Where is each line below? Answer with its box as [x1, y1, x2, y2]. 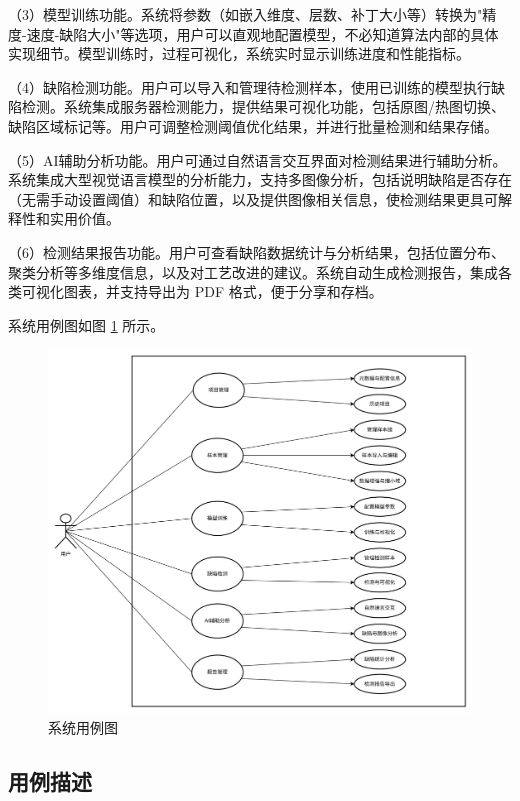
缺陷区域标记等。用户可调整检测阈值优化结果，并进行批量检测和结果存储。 [8, 115, 498, 136]
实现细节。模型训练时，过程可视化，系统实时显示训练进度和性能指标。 [8, 43, 470, 64]
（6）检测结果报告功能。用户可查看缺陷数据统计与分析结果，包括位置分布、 [8, 241, 505, 262]
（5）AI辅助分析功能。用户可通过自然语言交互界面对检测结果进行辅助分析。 [8, 149, 507, 170]
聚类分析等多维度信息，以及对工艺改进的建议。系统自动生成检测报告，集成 [8, 261, 498, 282]
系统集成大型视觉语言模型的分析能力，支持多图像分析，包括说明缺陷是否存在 [8, 169, 512, 190]
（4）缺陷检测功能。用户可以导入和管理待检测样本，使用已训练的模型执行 [8, 76, 491, 97]
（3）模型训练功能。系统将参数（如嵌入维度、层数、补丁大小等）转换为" [8, 4, 483, 24]
